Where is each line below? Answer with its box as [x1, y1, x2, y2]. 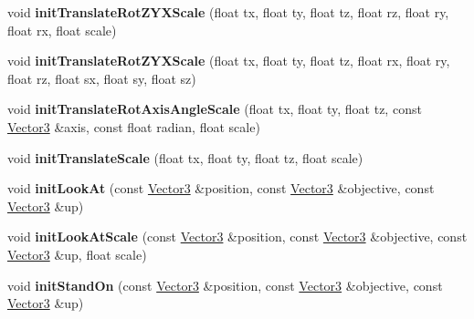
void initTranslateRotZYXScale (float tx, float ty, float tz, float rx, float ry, [7, 51, 450, 70]
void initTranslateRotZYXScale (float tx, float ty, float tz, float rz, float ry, [7, 3, 449, 21]
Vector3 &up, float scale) [7, 244, 147, 263]
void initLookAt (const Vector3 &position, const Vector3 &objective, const [7, 179, 435, 198]
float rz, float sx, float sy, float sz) [7, 68, 196, 87]
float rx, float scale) [7, 20, 117, 39]
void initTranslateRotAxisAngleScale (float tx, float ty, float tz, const [7, 99, 422, 118]
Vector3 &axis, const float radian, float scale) [7, 117, 260, 136]
